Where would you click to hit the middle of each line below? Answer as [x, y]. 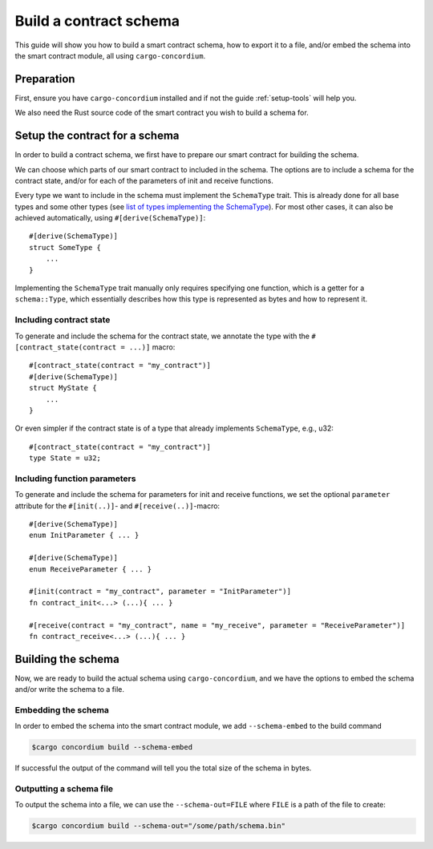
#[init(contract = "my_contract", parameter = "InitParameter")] [160, 592]
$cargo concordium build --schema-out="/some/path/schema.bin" [159, 826]
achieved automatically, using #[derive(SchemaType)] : [110, 218]
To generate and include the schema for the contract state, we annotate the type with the [162, 336]
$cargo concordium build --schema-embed [112, 747]
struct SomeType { [65, 247]
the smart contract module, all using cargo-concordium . [110, 55]
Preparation [45, 79]
